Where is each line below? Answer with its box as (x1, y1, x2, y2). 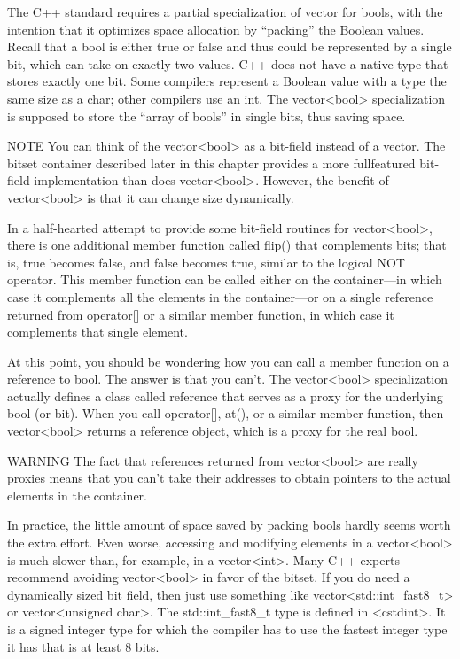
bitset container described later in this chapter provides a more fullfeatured (7, 153, 416, 172)
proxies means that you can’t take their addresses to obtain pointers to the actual (7, 469, 451, 487)
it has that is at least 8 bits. (7, 637, 160, 655)
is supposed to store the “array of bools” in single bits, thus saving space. (7, 106, 406, 125)
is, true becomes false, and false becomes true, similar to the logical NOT (7, 252, 405, 271)
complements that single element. (7, 322, 188, 341)
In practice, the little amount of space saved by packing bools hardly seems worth (7, 516, 451, 534)
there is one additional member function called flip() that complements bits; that (7, 236, 447, 254)
